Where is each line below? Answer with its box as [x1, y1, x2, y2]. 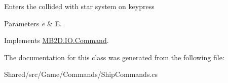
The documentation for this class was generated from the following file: [4, 52, 224, 62]
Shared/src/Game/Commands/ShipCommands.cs [4, 69, 158, 79]
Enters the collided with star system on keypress [4, 1, 155, 11]
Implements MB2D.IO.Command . [4, 35, 109, 46]
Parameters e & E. [4, 18, 62, 28]
